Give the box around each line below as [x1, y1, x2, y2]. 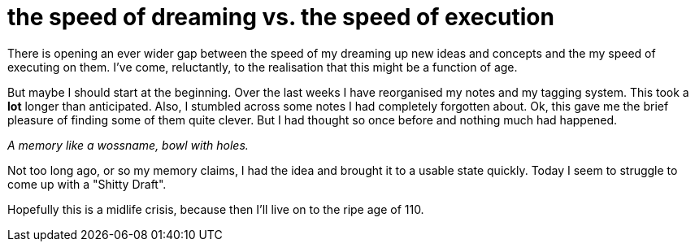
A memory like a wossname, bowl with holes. [7, 137, 249, 152]
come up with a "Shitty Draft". [7, 176, 167, 191]
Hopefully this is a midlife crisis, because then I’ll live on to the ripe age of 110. [7, 202, 424, 216]
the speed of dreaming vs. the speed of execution [7, 3, 554, 31]
